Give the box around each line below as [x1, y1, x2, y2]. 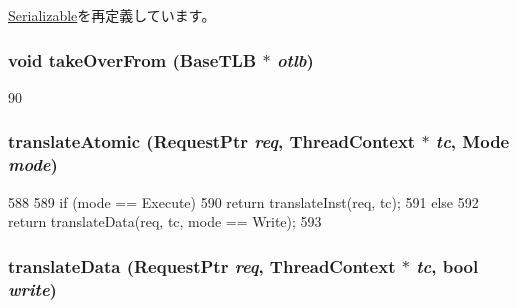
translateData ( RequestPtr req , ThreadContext [8, 253, 396, 278]
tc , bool [416, 253, 479, 278]
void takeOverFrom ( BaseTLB [8, 47, 257, 72]
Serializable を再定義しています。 [8, 5, 216, 25]
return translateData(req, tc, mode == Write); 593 [8, 211, 322, 232]
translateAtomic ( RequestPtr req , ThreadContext [8, 129, 416, 154]
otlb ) [276, 47, 314, 72]
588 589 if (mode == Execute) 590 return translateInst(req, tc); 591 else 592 [8, 191, 479, 212]
